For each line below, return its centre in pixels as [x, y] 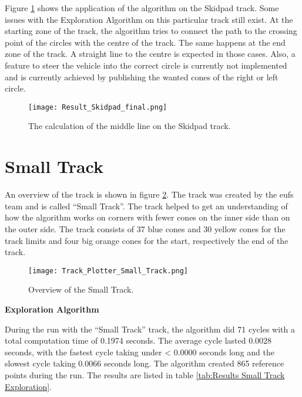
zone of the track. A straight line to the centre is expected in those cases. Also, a [150, 54]
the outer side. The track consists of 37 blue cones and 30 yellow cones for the [145, 228]
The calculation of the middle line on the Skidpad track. [130, 126]
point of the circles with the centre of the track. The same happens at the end [145, 42]
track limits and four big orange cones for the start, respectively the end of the [147, 240]
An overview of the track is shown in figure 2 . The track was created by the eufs [149, 194]
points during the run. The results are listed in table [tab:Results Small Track [145, 374]
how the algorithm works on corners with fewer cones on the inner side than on [147, 217]
